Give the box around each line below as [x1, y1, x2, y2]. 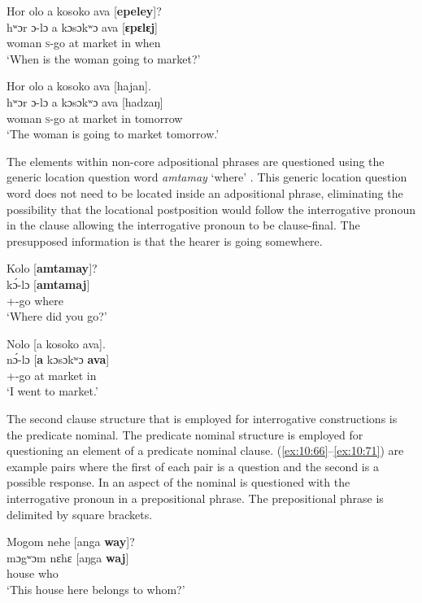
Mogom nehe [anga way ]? [7, 533, 135, 550]
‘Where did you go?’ [7, 308, 107, 325]
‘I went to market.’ [7, 382, 98, 400]
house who [7, 565, 59, 582]
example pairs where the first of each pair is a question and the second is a [7, 457, 379, 474]
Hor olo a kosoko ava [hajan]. [7, 77, 151, 94]
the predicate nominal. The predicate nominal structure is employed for [7, 426, 363, 443]
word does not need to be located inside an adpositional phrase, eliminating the [7, 184, 403, 201]
